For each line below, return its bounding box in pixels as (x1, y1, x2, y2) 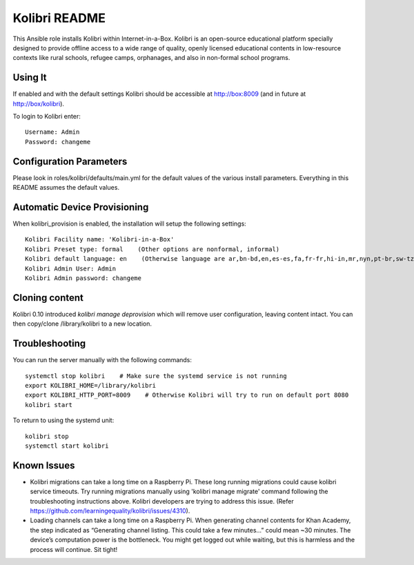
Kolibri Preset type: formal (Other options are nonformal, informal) (25, 245, 280, 253)
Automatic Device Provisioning (12, 201, 149, 213)
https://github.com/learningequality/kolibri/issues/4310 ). (30, 506, 190, 515)
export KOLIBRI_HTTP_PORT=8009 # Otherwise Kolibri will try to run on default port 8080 (25, 391, 349, 399)
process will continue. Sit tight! (30, 545, 118, 553)
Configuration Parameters (12, 155, 128, 167)
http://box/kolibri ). (12, 99, 65, 108)
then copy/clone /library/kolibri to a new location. (12, 319, 152, 328)
